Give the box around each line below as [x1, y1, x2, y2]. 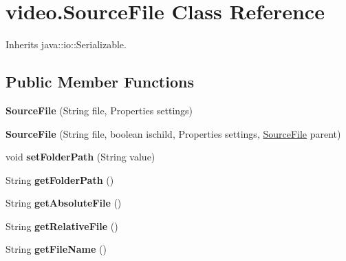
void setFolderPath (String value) [6, 149, 155, 164]
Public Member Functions [6, 71, 194, 92]
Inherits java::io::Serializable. [6, 37, 127, 52]
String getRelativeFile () [6, 218, 118, 233]
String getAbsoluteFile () [6, 196, 122, 210]
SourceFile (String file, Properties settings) [6, 103, 193, 117]
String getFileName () [6, 242, 107, 256]
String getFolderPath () [6, 172, 114, 187]
